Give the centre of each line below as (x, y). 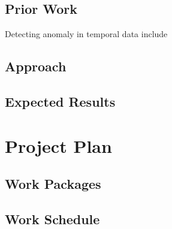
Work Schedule (52, 219)
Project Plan (58, 145)
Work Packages (53, 184)
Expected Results (60, 101)
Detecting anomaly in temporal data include (86, 34)
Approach (36, 66)
